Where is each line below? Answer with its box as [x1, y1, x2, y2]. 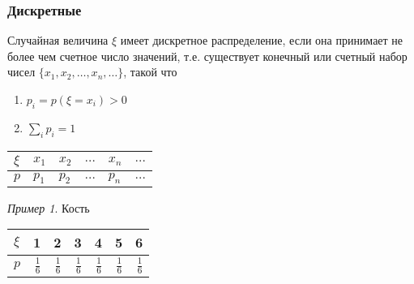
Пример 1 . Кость [7, 199, 90, 216]
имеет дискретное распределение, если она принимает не [120, 32, 403, 49]
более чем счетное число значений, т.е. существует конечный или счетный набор [7, 47, 408, 64]
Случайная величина [7, 32, 109, 49]
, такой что [123, 63, 177, 80]
